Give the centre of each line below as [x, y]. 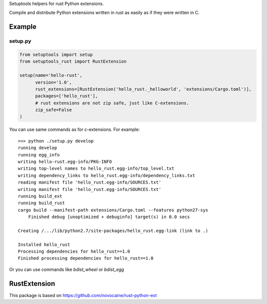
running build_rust [42, 203]
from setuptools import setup [56, 55]
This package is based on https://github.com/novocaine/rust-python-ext [83, 295]
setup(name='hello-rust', [51, 76]
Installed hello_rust [44, 245]
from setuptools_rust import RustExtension [73, 61]
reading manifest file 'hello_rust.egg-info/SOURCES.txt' [90, 182]
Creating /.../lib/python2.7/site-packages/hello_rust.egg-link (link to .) [113, 230]
